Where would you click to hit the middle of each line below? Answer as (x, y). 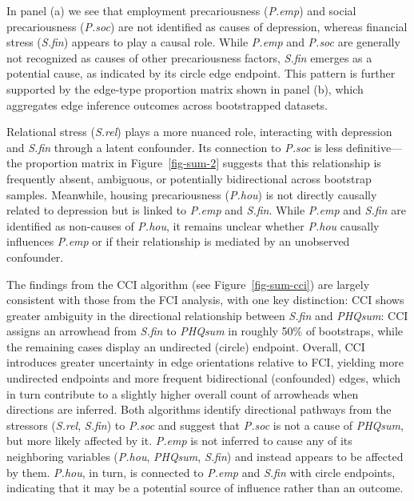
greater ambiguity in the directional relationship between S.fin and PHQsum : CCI (207, 315)
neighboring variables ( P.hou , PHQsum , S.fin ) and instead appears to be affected (205, 457)
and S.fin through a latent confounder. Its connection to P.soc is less (175, 147)
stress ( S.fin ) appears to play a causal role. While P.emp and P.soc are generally (203, 42)
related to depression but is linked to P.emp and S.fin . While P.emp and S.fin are (206, 210)
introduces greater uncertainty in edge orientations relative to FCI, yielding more (205, 362)
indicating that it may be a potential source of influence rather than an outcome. (205, 488)
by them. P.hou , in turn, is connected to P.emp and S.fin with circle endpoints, (201, 472)
